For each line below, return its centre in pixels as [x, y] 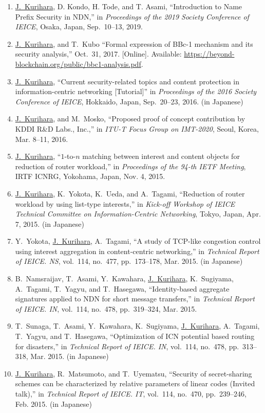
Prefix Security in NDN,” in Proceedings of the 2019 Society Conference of [132, 16]
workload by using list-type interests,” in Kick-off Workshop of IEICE [125, 203]
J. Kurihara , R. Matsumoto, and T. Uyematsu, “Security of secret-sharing [134, 373]
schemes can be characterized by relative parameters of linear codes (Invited [135, 383]
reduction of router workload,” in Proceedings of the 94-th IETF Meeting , [130, 166]
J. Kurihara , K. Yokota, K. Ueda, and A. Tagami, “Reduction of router [130, 193]
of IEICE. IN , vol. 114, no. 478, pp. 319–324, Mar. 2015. [106, 308]
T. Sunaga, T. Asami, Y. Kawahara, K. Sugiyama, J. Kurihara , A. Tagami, [137, 326]
